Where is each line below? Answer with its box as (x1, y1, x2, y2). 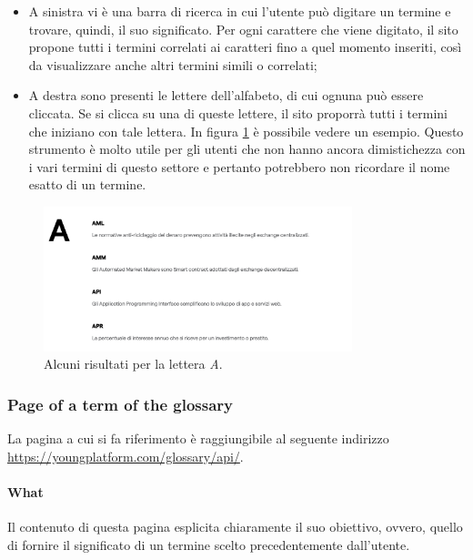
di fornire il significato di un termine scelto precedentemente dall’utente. (7, 535, 410, 554)
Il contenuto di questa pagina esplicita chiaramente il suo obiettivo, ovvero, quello (7, 516, 463, 535)
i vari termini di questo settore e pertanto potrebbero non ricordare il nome (28, 157, 450, 176)
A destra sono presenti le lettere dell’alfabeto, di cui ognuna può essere (28, 86, 424, 105)
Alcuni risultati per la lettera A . (44, 354, 223, 373)
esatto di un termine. (28, 175, 146, 194)
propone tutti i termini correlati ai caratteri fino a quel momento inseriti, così (28, 37, 462, 56)
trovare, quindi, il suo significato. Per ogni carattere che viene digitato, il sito (28, 19, 458, 38)
